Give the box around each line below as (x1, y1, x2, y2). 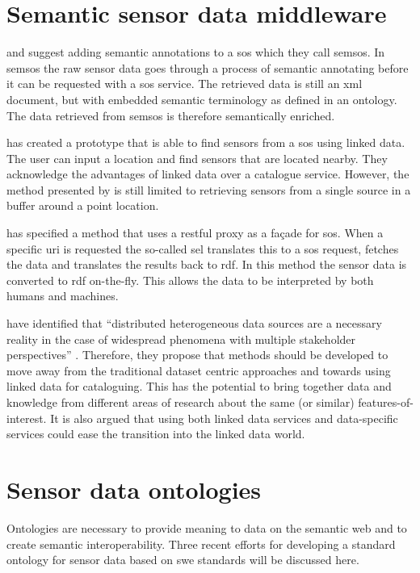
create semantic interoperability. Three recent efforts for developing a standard (6, 535, 396, 552)
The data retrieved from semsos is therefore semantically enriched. (6, 107, 335, 123)
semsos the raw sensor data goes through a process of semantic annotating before (6, 59, 409, 76)
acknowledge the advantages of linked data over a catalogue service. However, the (6, 165, 409, 182)
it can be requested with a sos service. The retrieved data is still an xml (6, 75, 363, 92)
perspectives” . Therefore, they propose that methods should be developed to (6, 346, 388, 363)
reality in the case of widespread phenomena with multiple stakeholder (6, 330, 356, 347)
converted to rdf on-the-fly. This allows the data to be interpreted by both (6, 271, 374, 288)
